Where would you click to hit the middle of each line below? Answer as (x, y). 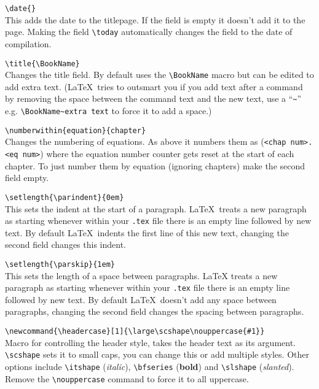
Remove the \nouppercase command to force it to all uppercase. (127, 378)
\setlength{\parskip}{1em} (60, 264)
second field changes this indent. (66, 245)
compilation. (28, 43)
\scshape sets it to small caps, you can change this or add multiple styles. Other (157, 354)
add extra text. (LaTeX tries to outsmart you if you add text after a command (154, 86)
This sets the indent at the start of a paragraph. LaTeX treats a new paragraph (156, 208)
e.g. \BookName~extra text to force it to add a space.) (108, 111)
